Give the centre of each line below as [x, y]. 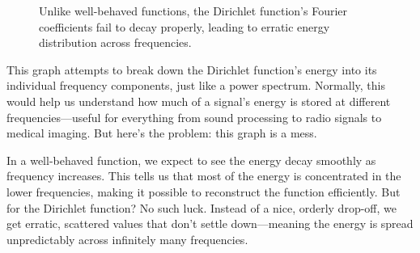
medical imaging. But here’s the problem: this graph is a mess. [162, 133]
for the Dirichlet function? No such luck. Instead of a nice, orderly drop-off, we [202, 207]
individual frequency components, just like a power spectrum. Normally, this [196, 85]
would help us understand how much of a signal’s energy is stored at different [199, 101]
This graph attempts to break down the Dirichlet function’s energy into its [192, 69]
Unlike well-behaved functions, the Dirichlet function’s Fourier [193, 11]
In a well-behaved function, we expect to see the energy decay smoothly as [191, 160]
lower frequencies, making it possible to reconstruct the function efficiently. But [204, 191]
